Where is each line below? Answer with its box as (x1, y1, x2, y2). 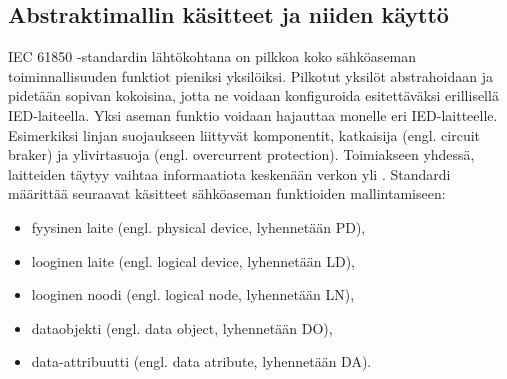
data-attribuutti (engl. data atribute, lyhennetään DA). (31, 351, 372, 372)
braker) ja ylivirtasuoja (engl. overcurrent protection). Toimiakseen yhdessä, (8, 144, 475, 165)
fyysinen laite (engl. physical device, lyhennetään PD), (31, 216, 366, 237)
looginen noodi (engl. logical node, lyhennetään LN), (31, 284, 355, 305)
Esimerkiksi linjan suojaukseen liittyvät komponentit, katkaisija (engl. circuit (8, 124, 481, 145)
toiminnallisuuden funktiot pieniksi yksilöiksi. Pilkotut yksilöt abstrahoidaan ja (8, 65, 493, 86)
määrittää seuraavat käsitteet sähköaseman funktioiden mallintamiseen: (8, 183, 446, 204)
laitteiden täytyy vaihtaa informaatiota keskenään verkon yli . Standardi (8, 163, 451, 184)
